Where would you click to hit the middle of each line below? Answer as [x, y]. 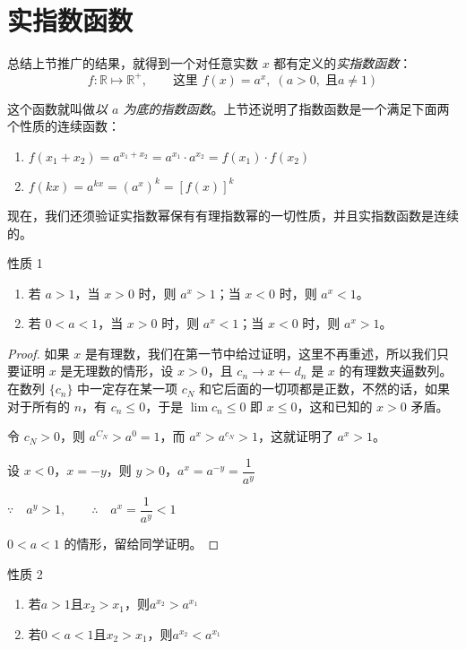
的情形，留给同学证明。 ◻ [142, 543]
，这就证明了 [295, 436]
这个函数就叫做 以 [57, 108]
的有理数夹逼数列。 [396, 371]
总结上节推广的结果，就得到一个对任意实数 [133, 63]
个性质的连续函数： [64, 126]
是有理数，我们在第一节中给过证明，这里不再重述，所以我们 [260, 353]
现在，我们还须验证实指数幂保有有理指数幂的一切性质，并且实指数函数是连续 [233, 215]
